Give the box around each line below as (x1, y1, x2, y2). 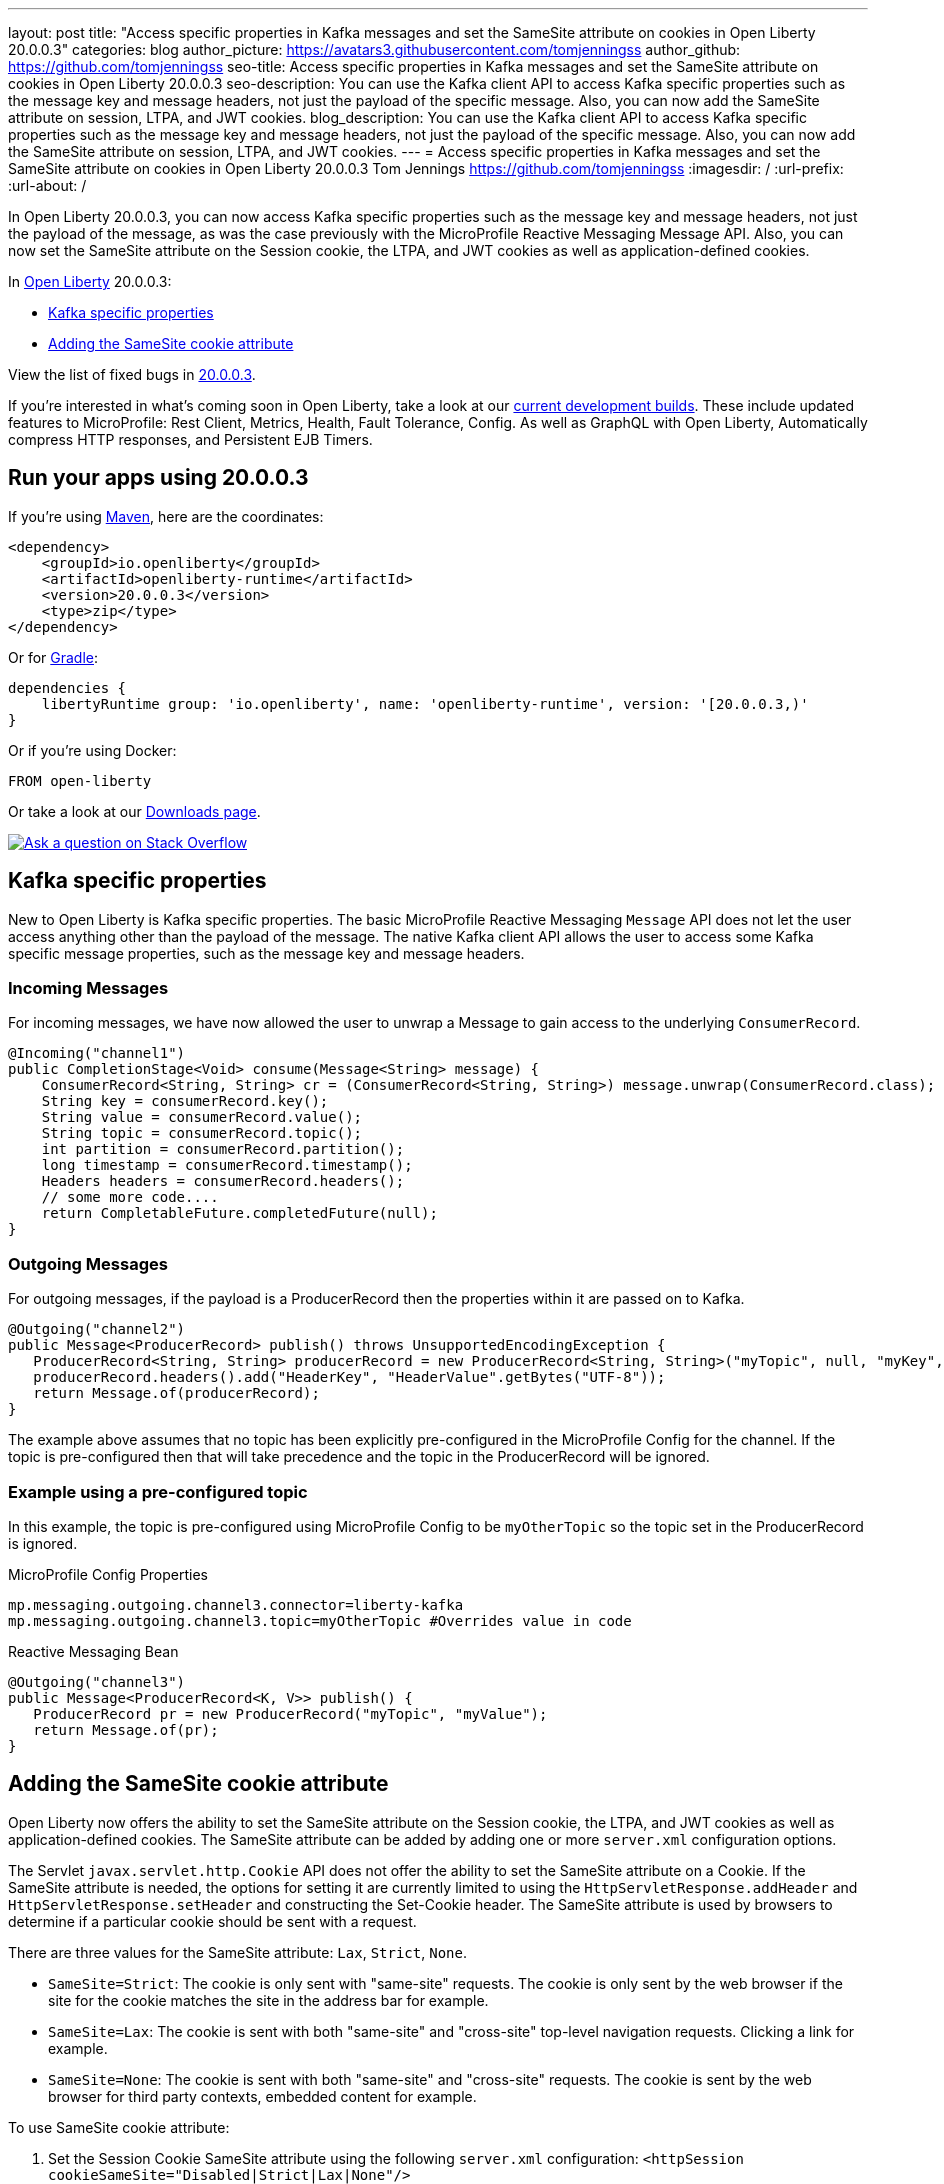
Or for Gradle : (8, 648, 99, 666)
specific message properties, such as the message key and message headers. (8, 944, 525, 962)
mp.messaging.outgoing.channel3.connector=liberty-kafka (8, 1596, 464, 1613)
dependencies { (8, 679, 127, 696)
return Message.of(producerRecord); (33, 1385, 320, 1402)
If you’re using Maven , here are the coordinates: (8, 507, 324, 525)
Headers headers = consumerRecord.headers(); (41, 1173, 405, 1190)
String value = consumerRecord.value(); (41, 1109, 363, 1126)
